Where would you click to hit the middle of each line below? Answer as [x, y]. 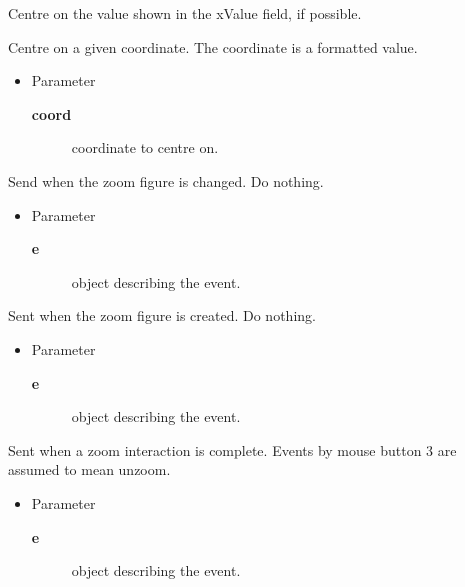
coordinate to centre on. [145, 147]
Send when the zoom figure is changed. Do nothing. [166, 180]
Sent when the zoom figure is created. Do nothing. [162, 315]
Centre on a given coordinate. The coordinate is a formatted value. [213, 46]
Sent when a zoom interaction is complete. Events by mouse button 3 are [232, 449]
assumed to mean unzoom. [89, 469]
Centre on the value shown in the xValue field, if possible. [185, 13]
